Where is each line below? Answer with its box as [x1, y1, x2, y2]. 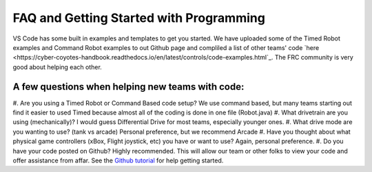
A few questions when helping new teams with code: [12, 81, 245, 93]
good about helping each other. [12, 62, 103, 71]
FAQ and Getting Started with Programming [12, 10, 265, 25]
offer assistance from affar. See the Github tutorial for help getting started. [12, 156, 224, 164]
